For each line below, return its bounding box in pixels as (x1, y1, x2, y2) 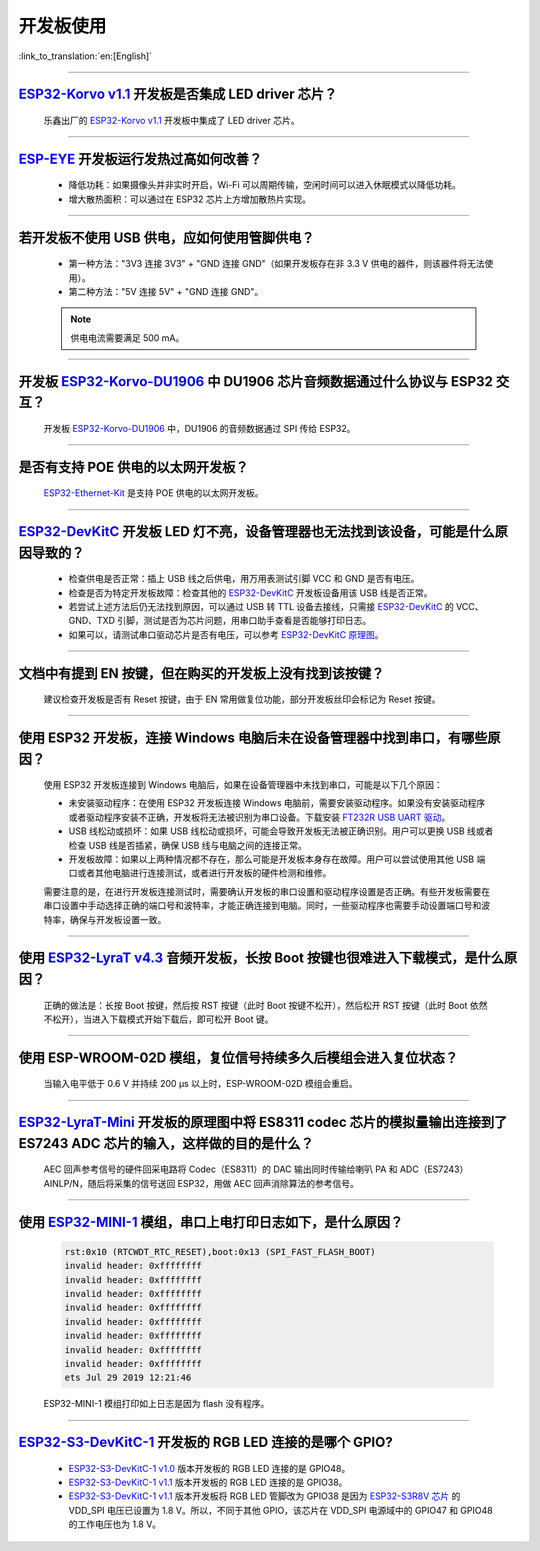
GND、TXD (68, 615, 115, 627)
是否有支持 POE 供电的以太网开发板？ (18, 458, 249, 475)
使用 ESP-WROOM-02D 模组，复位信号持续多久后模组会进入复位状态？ (18, 1049, 459, 1066)
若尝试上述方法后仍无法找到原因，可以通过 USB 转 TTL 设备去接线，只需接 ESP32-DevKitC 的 (68, 600, 454, 612)
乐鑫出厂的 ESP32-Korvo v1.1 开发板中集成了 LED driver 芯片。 (43, 114, 300, 126)
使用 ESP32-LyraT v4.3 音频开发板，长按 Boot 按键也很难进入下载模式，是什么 (18, 950, 505, 967)
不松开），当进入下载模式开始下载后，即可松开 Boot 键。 (43, 1013, 274, 1025)
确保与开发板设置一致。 (69, 913, 167, 925)
